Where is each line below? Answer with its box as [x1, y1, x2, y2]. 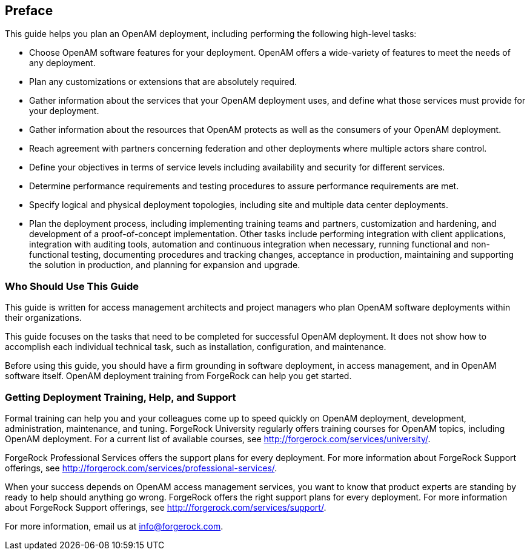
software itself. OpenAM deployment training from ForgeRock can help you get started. [5, 371, 352, 382]
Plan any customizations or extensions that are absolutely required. [29, 76, 297, 87]
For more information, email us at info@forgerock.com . [5, 520, 224, 531]
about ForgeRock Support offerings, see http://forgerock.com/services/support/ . [5, 502, 326, 513]
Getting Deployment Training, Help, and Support [5, 391, 236, 403]
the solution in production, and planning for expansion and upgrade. [29, 260, 300, 271]
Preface [5, 3, 53, 18]
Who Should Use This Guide [5, 280, 139, 292]
